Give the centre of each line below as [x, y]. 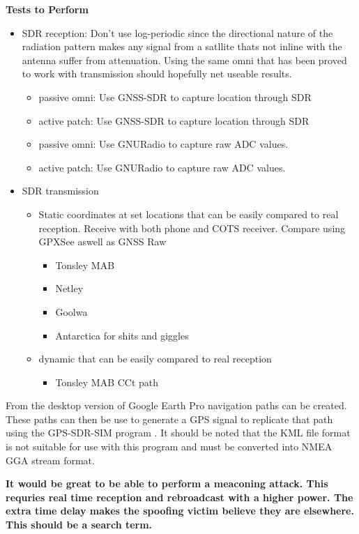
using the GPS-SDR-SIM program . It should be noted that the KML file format [178, 433]
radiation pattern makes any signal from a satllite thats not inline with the [182, 46]
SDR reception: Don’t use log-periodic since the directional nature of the [177, 32]
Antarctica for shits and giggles [122, 335]
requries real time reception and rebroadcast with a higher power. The [179, 497]
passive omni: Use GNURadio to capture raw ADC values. [163, 144]
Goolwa [71, 311]
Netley [69, 288]
